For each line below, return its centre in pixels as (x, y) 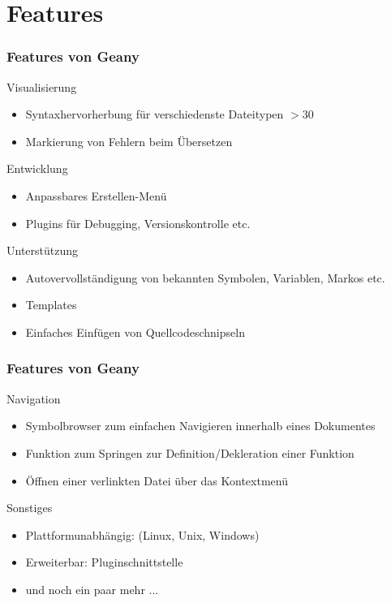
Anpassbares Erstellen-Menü (96, 195)
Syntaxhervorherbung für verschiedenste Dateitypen (155, 114)
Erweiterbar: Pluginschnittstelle (104, 562)
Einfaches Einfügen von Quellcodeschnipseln (135, 332)
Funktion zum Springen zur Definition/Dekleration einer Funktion (190, 452)
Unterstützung (43, 250)
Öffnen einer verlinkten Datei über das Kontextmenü (157, 480)
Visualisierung (42, 86)
